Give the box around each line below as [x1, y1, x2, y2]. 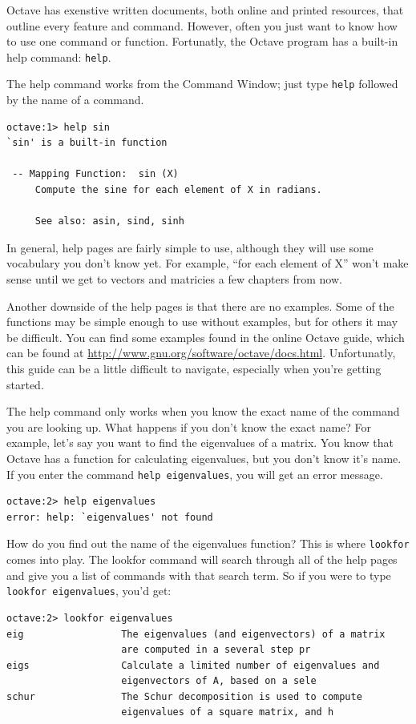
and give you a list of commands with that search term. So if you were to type [6, 566, 391, 583]
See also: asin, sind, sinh [34, 215, 184, 227]
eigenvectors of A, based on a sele [121, 675, 317, 687]
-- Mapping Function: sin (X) [12, 168, 179, 180]
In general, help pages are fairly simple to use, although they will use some [6, 239, 374, 255]
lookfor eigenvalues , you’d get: [6, 582, 172, 599]
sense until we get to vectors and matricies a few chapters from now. [6, 271, 342, 288]
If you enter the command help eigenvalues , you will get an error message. [6, 465, 383, 482]
